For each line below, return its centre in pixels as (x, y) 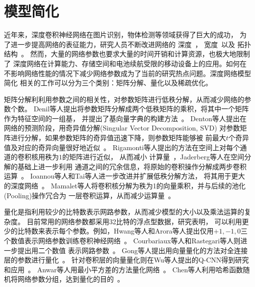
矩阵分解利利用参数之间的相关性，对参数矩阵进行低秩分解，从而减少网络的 (124, 99)
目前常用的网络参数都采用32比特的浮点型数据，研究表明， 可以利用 (134, 221)
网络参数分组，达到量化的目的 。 (71, 279)
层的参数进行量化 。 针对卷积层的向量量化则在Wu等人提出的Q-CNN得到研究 (127, 260)
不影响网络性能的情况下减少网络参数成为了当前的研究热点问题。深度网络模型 (127, 73)
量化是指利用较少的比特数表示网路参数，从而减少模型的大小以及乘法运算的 (124, 212)
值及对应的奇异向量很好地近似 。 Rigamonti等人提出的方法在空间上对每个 (122, 147)
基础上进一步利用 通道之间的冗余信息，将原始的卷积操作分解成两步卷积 (132, 166)
